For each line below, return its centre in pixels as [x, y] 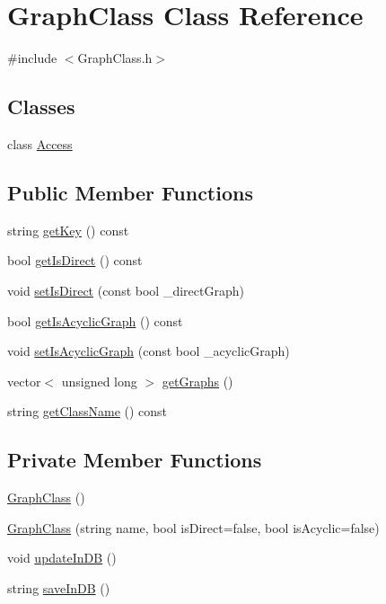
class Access [40, 143]
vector [24, 381]
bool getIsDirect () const [75, 260]
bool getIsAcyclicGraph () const [95, 320]
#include [32, 58]
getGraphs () [197, 381]
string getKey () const [68, 230]
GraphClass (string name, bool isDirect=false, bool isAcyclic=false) [193, 527]
